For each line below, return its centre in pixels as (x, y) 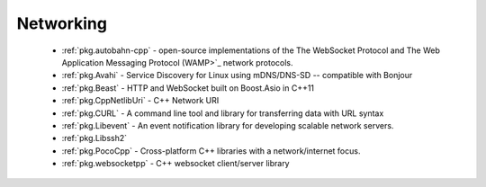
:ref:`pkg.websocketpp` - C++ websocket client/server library (175, 164)
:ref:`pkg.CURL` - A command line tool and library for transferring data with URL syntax (223, 113)
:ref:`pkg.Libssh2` (94, 138)
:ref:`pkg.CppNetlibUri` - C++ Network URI (140, 101)
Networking (62, 23)
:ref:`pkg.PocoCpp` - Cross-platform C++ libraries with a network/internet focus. (211, 151)
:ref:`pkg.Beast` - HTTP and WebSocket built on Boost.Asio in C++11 (188, 88)
